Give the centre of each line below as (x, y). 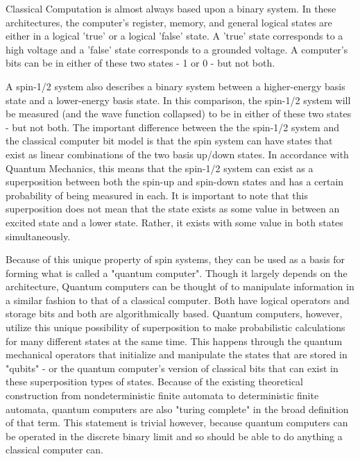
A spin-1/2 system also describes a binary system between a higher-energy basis (175, 86)
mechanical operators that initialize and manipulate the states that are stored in (177, 354)
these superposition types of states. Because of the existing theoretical (155, 382)
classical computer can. (54, 450)
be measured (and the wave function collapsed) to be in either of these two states (179, 114)
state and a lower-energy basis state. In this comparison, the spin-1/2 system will (178, 100)
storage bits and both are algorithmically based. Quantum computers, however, (174, 313)
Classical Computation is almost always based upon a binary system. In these (171, 8)
